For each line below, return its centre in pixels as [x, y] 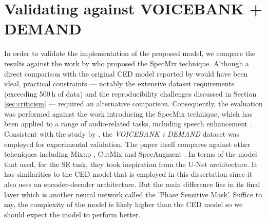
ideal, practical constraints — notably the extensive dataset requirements [119, 83]
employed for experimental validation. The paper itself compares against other [127, 144]
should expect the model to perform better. [72, 214]
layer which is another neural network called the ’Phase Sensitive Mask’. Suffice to [133, 194]
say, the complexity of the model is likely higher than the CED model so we [123, 204]
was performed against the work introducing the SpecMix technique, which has [128, 113]
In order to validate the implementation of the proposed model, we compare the [130, 53]
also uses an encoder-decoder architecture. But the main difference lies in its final [132, 184]
